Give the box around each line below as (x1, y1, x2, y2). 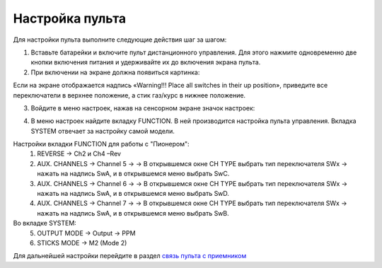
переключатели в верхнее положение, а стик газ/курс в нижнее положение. (13, 91, 246, 99)
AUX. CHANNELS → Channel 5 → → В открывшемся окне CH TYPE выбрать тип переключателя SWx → (37, 159, 348, 168)
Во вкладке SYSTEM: (13, 219, 77, 228)
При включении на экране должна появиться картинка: (30, 68, 200, 76)
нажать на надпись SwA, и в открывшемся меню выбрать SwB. (37, 209, 229, 217)
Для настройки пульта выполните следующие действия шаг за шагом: (13, 35, 227, 44)
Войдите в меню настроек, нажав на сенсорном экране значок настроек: (30, 103, 255, 112)
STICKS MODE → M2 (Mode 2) (37, 238, 127, 247)
